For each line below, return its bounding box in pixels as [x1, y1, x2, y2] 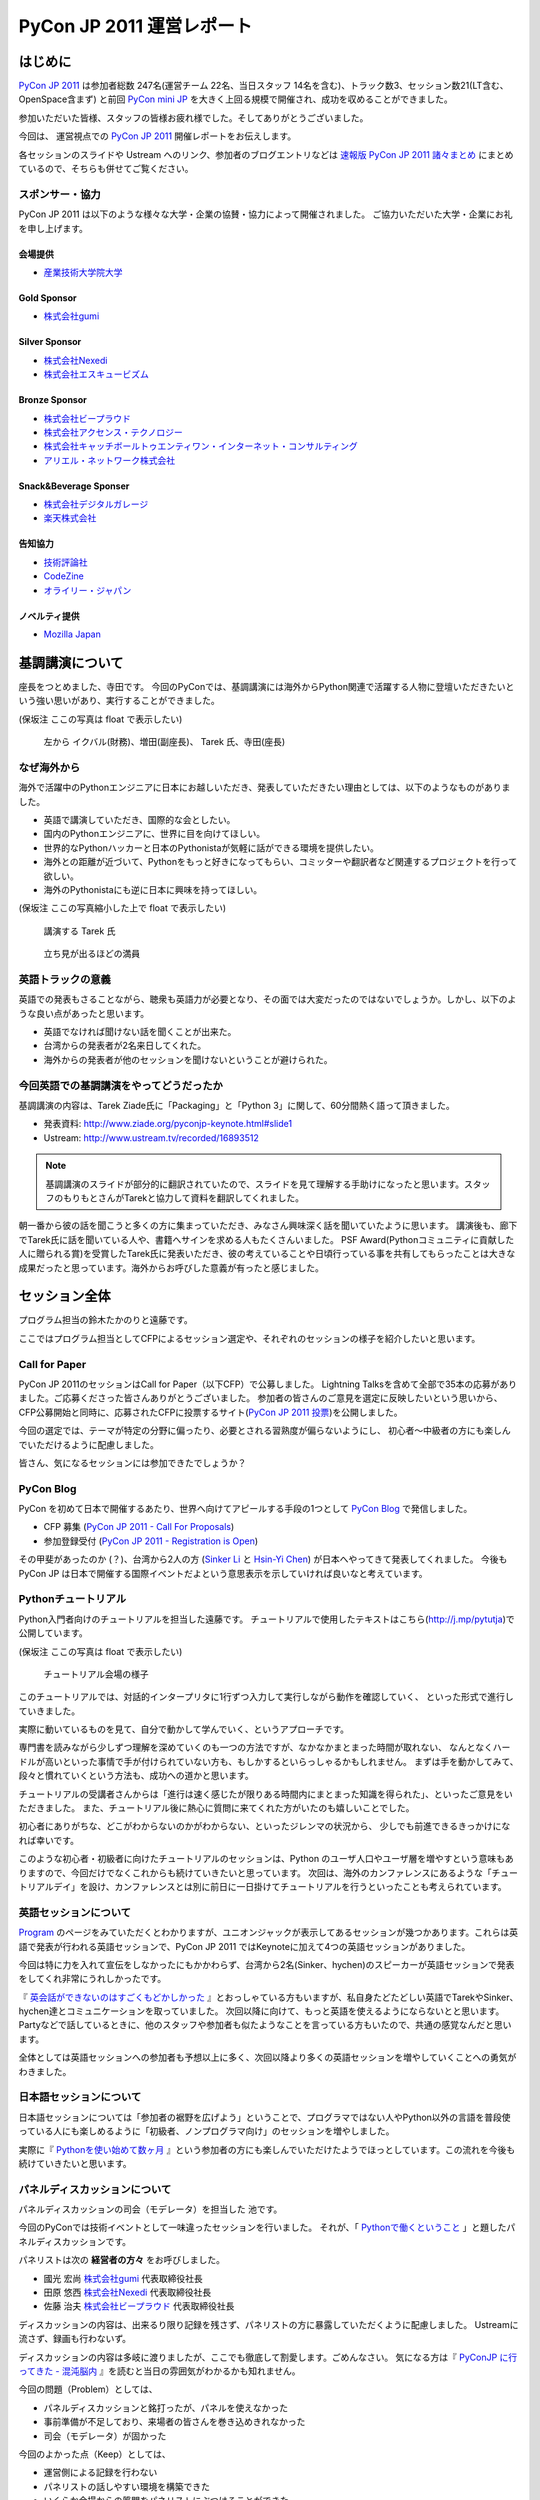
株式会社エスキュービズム [43, 368, 149, 380]
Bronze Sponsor [18, 394, 87, 406]
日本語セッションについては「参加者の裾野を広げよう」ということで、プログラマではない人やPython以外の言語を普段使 [18, 2111, 511, 2123]
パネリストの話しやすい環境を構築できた [43, 2480, 210, 2492]
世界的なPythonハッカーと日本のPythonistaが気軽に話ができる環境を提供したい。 [43, 841, 380, 854]
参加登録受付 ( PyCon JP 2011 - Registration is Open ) [43, 1535, 259, 1547]
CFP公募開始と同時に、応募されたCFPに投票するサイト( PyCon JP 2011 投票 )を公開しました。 [18, 1406, 403, 1418]
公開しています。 [18, 1627, 89, 1639]
